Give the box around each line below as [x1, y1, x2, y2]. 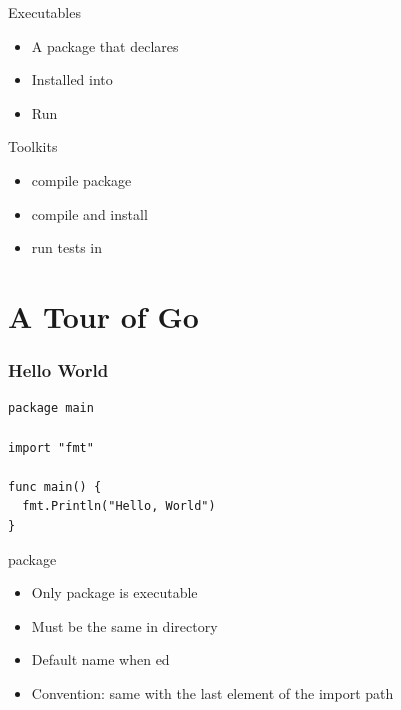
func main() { [8, 479, 102, 494]
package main [8, 401, 94, 416]
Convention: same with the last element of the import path [31, 682, 394, 703]
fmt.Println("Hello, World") [22, 499, 216, 514]
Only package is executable [31, 582, 198, 603]
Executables [8, 2, 81, 22]
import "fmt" [8, 440, 94, 455]
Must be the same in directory [31, 615, 218, 636]
